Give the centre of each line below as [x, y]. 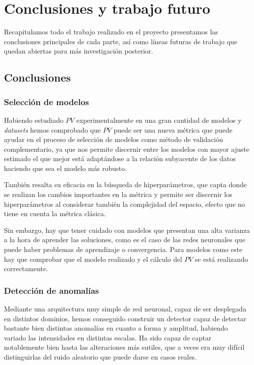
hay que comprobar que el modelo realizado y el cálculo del [93, 259]
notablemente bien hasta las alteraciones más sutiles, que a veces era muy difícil [124, 347]
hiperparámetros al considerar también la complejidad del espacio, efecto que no [125, 204]
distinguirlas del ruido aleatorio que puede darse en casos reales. [100, 357]
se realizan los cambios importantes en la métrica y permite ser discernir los [118, 194]
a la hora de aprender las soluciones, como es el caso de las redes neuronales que [125, 239]
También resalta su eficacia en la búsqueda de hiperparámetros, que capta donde [125, 184]
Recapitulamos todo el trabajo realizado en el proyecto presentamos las [111, 32]
